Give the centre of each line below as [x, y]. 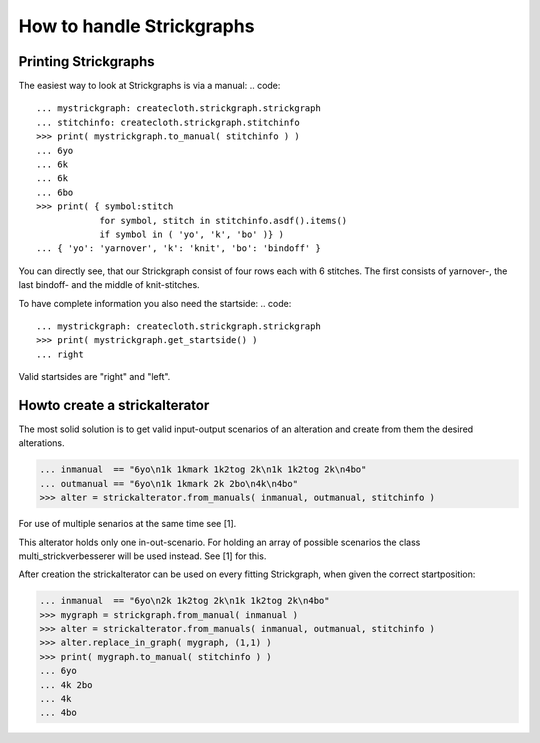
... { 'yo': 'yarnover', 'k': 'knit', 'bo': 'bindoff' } [179, 248]
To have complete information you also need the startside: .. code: [155, 303]
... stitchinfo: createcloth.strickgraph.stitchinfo [168, 122]
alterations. [41, 443]
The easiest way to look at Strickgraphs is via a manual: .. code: [149, 86]
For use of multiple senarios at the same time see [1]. [127, 524]
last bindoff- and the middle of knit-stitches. [109, 285]
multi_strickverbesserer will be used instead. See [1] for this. [142, 556]
